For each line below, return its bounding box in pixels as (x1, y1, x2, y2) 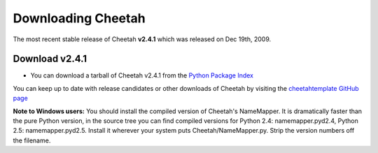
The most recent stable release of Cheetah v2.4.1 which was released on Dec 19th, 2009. (13, 35, 272, 43)
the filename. (13, 136, 51, 145)
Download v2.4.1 (13, 53, 87, 65)
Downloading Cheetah (13, 10, 146, 26)
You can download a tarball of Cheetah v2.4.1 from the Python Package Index (30, 71, 253, 80)
